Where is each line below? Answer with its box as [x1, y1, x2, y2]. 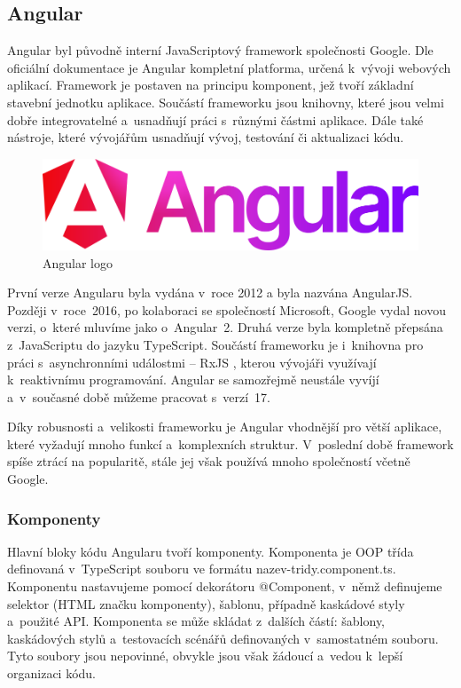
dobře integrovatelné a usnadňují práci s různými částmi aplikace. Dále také [7, 110, 424, 129]
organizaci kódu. [7, 664, 97, 683]
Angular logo [43, 253, 113, 272]
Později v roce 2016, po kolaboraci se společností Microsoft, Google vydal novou [7, 300, 447, 319]
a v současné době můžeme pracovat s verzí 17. [7, 387, 270, 406]
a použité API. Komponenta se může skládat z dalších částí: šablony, [7, 612, 386, 630]
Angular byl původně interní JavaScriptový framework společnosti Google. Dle [7, 41, 434, 59]
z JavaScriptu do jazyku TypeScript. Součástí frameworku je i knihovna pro [7, 335, 424, 353]
